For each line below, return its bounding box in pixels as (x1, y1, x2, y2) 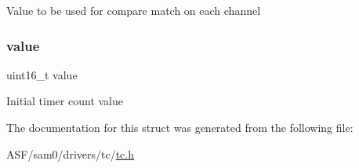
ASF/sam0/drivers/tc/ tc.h (6, 145, 134, 162)
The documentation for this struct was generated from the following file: (6, 119, 354, 135)
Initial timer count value (6, 93, 123, 109)
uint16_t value (6, 66, 78, 82)
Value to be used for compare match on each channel (6, 2, 261, 18)
